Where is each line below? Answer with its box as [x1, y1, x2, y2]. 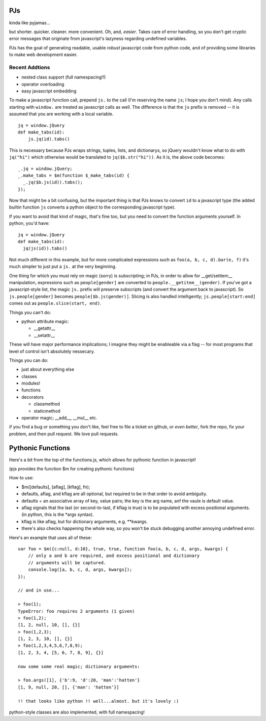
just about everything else [21, 366, 74, 373]
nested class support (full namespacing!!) [21, 74, 106, 80]
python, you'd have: [9, 220, 50, 226]
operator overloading [21, 81, 65, 87]
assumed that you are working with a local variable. [9, 111, 114, 117]
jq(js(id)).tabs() [23, 246, 67, 252]
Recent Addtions [9, 64, 50, 71]
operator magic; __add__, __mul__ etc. [21, 415, 98, 421]
